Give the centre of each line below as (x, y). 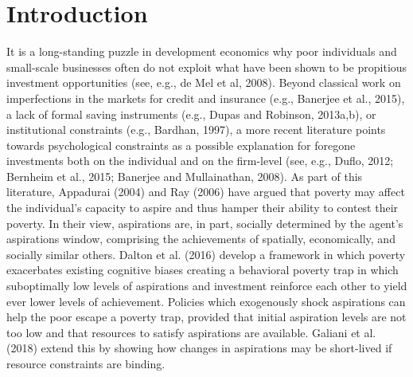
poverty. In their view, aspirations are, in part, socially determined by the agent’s (205, 223)
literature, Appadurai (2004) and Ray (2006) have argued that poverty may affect (206, 192)
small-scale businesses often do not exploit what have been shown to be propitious (207, 67)
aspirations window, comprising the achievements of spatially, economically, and (201, 239)
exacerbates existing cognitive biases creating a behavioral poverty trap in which (203, 270)
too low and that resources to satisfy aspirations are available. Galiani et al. (191, 332)
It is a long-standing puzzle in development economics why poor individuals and (202, 51)
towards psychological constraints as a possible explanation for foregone (181, 145)
